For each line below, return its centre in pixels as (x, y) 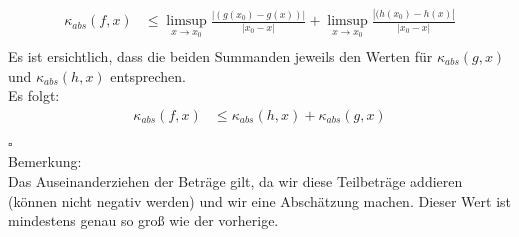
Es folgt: (34, 95)
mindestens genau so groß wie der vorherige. (143, 220)
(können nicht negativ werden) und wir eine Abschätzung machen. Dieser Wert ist (260, 200)
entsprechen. (148, 75)
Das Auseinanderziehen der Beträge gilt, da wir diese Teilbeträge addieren (235, 181)
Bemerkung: (45, 161)
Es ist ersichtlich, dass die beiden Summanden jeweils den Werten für (220, 56)
